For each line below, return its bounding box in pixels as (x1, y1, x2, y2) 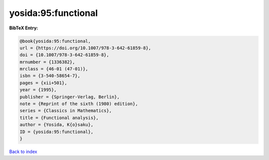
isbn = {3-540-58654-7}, (19, 73, 81, 79)
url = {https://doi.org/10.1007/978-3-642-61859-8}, (19, 45, 151, 51)
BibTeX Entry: (9, 25, 38, 31)
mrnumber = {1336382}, (19, 59, 75, 65)
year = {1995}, (19, 87, 57, 93)
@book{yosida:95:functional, (19, 38, 91, 44)
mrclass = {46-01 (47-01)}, (19, 66, 88, 72)
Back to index (9, 149, 37, 155)
